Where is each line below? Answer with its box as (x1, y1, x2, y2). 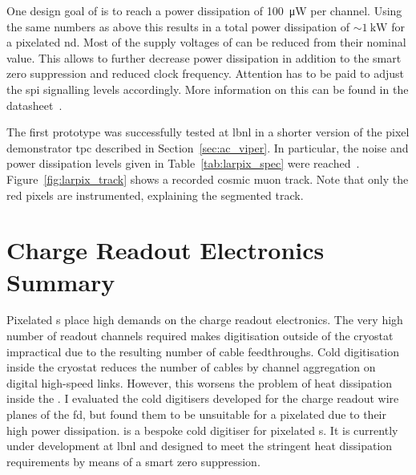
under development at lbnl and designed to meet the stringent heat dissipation (6, 437, 393, 454)
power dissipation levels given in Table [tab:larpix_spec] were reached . (6, 155, 360, 172)
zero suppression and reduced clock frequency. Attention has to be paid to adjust (6, 65, 405, 82)
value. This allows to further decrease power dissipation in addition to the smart (6, 49, 402, 66)
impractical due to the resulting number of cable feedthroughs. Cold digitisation (6, 343, 400, 359)
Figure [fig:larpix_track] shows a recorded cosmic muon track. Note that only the (6, 170, 409, 187)
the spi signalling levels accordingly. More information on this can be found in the (6, 80, 409, 97)
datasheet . (6, 96, 63, 113)
